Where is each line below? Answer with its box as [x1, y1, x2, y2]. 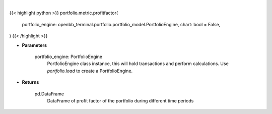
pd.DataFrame [34, 91, 64, 97]
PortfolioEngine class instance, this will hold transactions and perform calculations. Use [47, 61, 229, 67]
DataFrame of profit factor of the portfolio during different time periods [47, 97, 194, 103]
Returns [22, 79, 39, 85]
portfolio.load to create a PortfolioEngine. [47, 68, 133, 74]
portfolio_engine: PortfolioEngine [34, 53, 103, 60]
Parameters [22, 42, 47, 48]
